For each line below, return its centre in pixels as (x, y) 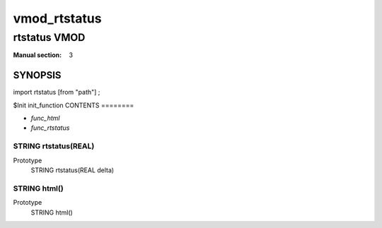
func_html (45, 118)
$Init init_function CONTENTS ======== (74, 105)
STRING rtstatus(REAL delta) (73, 170)
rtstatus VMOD (49, 37)
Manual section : (37, 55)
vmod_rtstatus (57, 18)
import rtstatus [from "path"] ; (57, 92)
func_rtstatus (50, 128)
